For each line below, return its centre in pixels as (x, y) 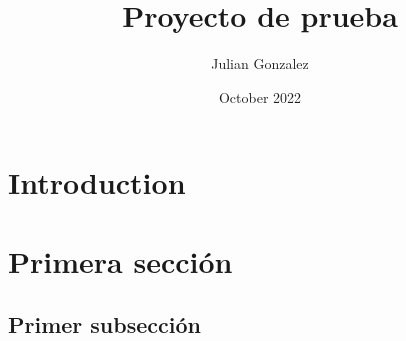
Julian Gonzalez (260, 63)
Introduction (97, 182)
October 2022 (260, 96)
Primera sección (120, 260)
